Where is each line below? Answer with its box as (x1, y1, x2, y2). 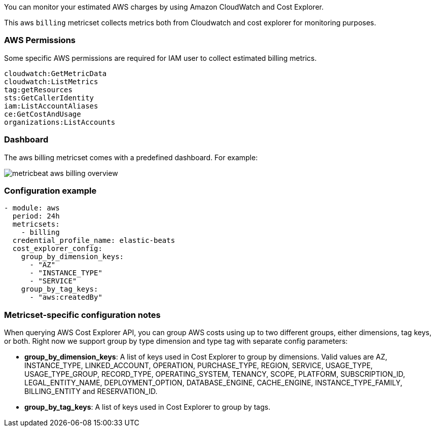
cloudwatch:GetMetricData (4, 69, 107, 78)
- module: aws (4, 204, 60, 212)
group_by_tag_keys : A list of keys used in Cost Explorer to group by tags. (24, 403, 271, 411)
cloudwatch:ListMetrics (4, 77, 98, 86)
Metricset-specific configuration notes (4, 309, 161, 320)
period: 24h (12, 212, 60, 221)
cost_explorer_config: (12, 244, 102, 253)
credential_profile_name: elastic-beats (12, 236, 175, 245)
